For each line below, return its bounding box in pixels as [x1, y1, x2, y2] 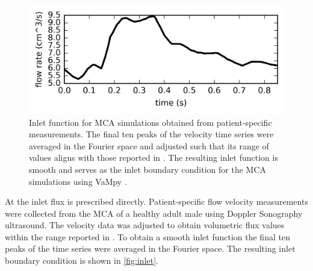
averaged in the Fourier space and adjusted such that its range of [29, 139, 269, 152]
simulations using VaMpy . [29, 175, 127, 187]
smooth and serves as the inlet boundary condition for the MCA [29, 163, 267, 175]
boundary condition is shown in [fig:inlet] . [5, 254, 159, 267]
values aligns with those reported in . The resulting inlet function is [29, 151, 278, 164]
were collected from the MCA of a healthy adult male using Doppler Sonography [5, 207, 303, 219]
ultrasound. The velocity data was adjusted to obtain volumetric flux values [5, 219, 285, 231]
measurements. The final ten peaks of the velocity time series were [29, 128, 274, 140]
